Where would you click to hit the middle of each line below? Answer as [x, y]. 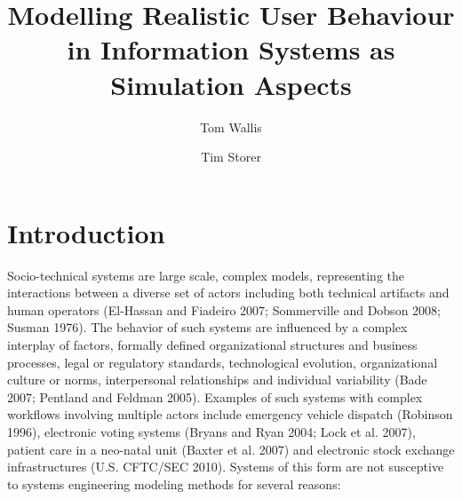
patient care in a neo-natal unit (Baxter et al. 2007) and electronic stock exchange [231, 449]
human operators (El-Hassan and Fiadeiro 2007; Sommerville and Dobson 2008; [224, 309]
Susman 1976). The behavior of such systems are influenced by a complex [207, 327]
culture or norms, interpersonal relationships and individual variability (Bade [217, 380]
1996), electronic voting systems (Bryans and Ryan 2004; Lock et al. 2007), [211, 431]
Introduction [86, 232]
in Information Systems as [231, 49]
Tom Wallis [231, 127]
